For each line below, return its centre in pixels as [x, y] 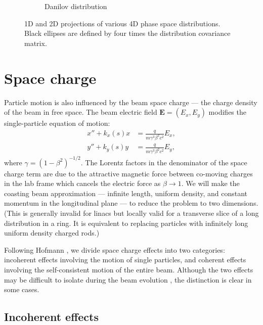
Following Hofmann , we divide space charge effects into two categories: [115, 249]
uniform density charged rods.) [52, 233]
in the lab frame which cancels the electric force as [82, 183]
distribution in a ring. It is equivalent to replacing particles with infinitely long [126, 223]
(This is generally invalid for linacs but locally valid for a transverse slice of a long [131, 213]
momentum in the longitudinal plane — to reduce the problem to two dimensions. [131, 203]
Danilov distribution [76, 6]
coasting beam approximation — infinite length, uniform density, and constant [126, 193]
